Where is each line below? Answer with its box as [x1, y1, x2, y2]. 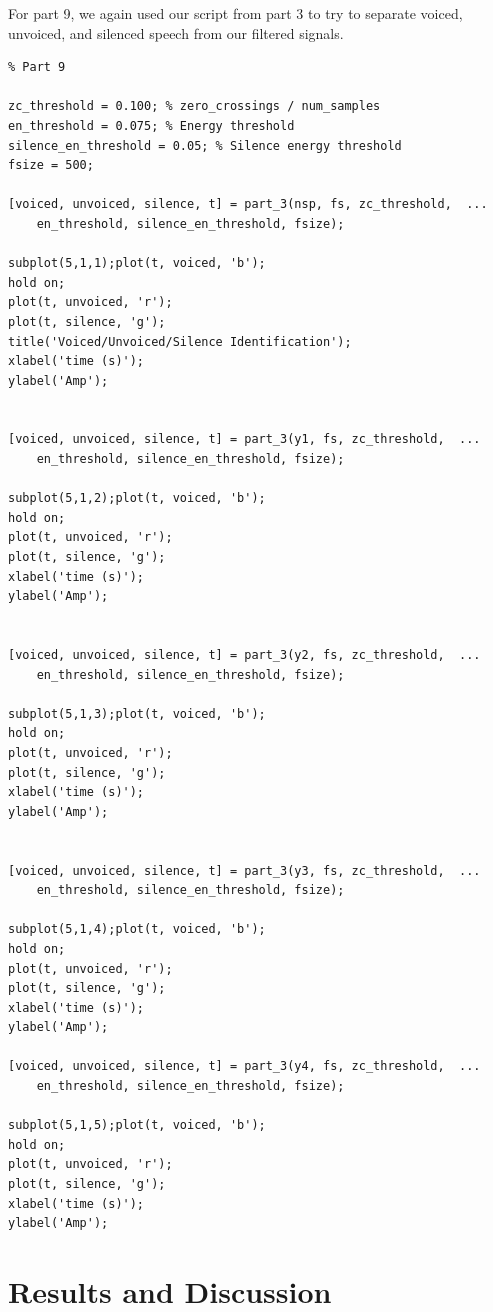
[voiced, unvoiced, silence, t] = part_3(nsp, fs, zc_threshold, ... [8, 197, 488, 212]
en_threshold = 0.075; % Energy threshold [8, 118, 295, 133]
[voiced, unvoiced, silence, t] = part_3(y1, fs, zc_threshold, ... [8, 432, 481, 447]
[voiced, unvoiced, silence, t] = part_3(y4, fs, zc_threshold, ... [8, 1059, 481, 1074]
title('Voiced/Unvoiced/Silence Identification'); [8, 334, 352, 349]
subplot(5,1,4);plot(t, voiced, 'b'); [8, 922, 266, 937]
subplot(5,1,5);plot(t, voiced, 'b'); [8, 1118, 266, 1133]
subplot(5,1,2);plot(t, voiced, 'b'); [8, 491, 266, 506]
